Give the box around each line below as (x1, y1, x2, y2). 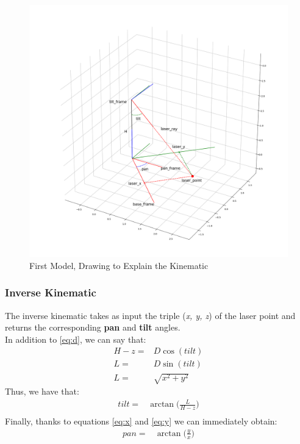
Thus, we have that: (5, 385, 79, 398)
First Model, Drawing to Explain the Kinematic (29, 259, 209, 271)
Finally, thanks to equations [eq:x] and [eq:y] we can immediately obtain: (5, 415, 277, 428)
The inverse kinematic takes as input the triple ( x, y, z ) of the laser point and (5, 309, 296, 321)
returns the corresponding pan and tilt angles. (5, 321, 180, 334)
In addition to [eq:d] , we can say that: (5, 332, 146, 345)
